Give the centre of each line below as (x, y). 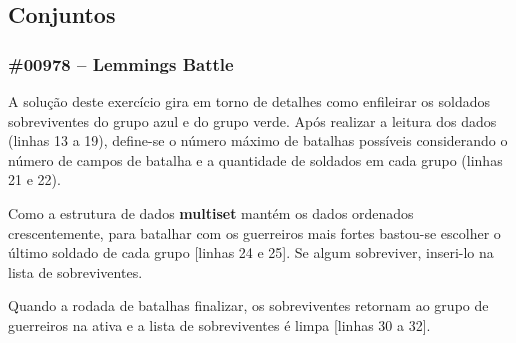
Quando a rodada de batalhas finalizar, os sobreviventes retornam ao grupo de (248, 305)
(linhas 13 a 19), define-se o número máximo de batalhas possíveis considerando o (258, 140)
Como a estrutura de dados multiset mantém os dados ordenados (211, 212)
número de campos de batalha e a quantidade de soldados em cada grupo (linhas (255, 159)
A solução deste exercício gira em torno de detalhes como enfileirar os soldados (249, 101)
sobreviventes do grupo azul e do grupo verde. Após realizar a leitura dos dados (252, 120)
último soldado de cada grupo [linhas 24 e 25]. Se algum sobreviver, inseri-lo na (251, 252)
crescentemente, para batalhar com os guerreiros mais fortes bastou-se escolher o (254, 232)
